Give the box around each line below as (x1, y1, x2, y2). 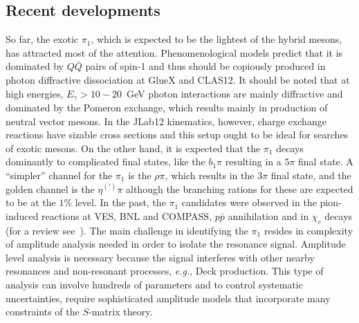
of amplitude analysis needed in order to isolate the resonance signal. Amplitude (6, 237, 346, 251)
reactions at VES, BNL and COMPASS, (42, 208, 212, 223)
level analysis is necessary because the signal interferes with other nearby (6, 250, 315, 264)
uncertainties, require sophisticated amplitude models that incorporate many (6, 290, 331, 305)
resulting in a (225, 154, 282, 169)
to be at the (6, 195, 56, 210)
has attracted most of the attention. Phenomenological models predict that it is (6, 45, 343, 59)
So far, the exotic (6, 32, 79, 46)
